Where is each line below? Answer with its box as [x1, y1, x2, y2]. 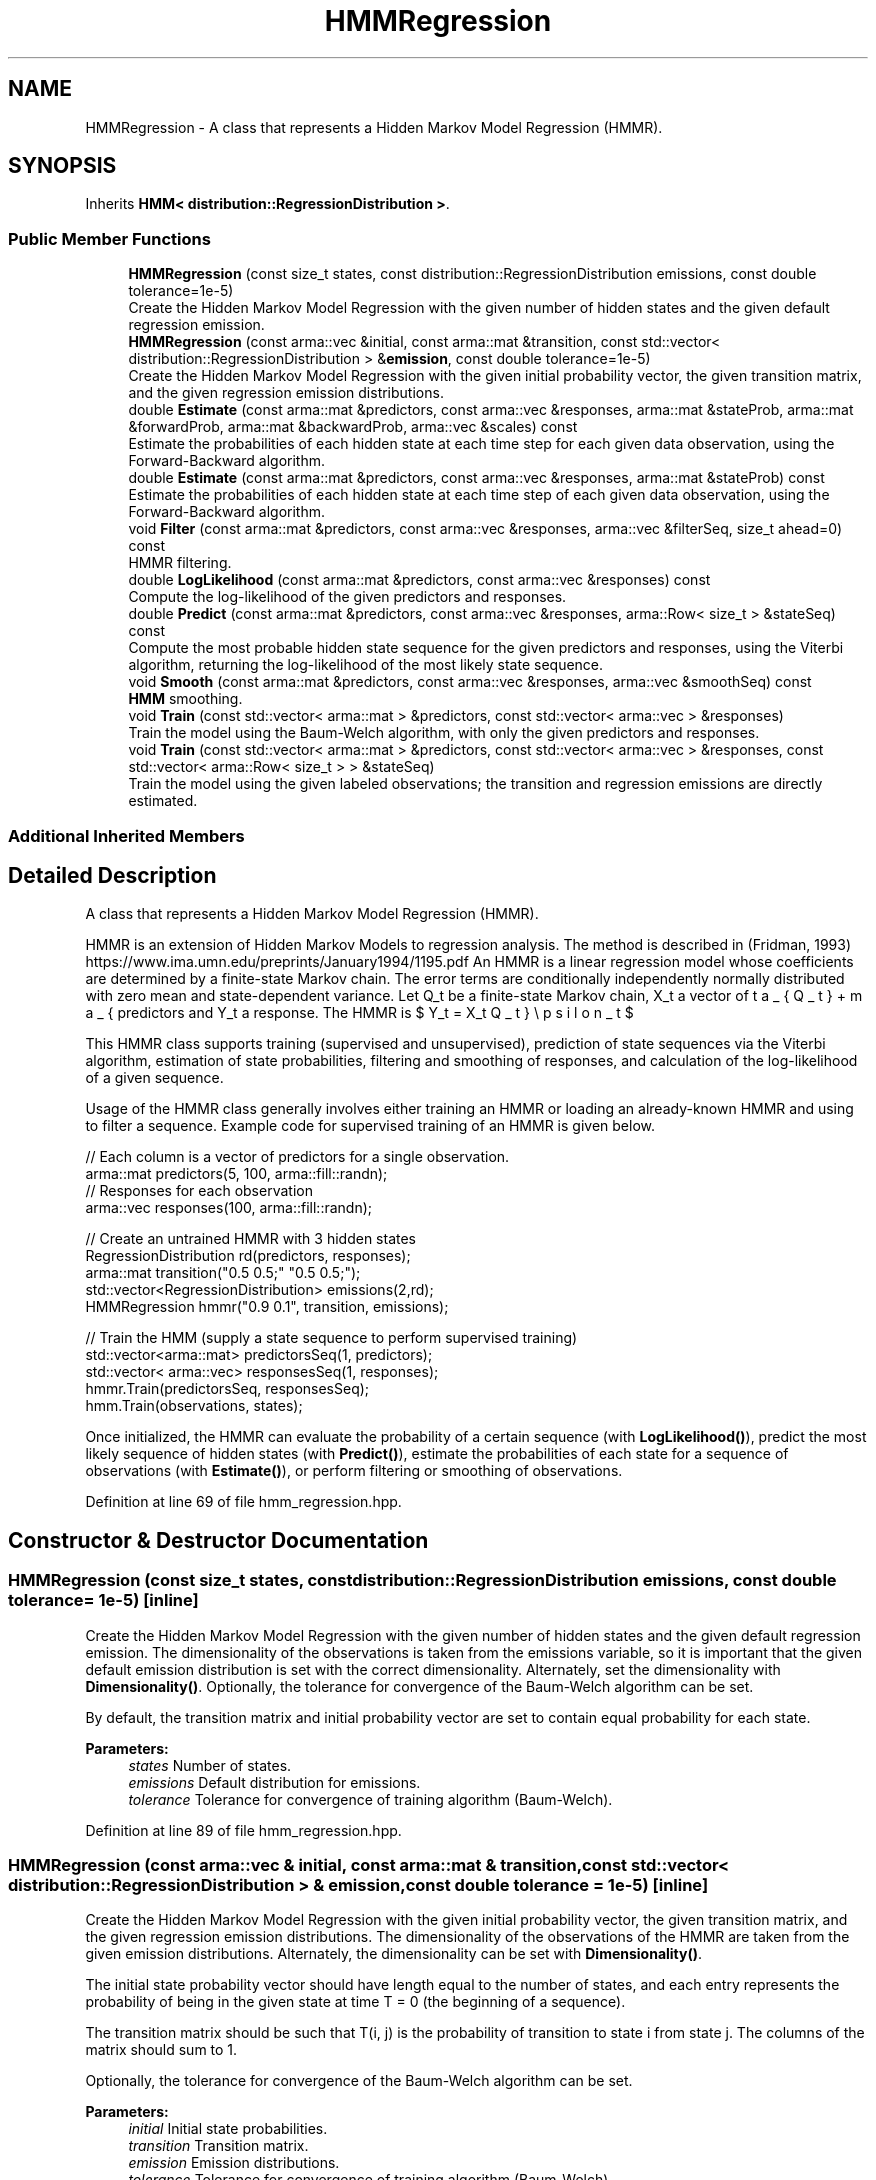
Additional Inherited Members [8, 825, 245, 846]
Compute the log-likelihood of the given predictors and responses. [128, 588, 567, 606]
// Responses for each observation [85, 1182, 313, 1200]
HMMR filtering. [128, 554, 232, 572]
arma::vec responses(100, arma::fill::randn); [85, 1199, 373, 1217]
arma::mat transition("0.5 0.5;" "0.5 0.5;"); [85, 1264, 361, 1282]
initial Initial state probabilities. [128, 2120, 328, 2138]
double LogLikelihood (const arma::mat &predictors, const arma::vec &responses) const [128, 571, 711, 589]
